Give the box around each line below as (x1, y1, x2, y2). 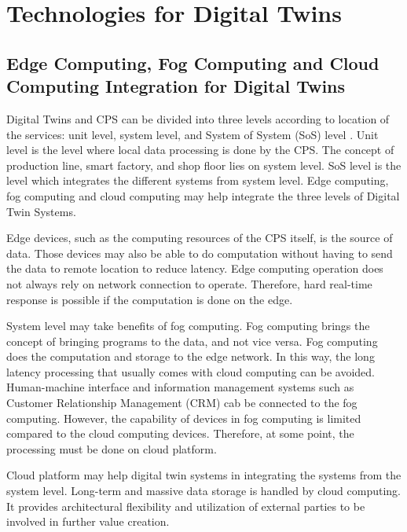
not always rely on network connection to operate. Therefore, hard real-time (6, 275, 372, 292)
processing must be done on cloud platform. (6, 440, 217, 457)
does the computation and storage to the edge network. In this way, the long (6, 348, 375, 365)
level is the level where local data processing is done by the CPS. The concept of (6, 141, 394, 158)
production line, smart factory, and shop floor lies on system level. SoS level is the (6, 156, 401, 173)
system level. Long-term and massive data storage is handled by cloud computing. (6, 482, 401, 499)
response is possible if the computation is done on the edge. (6, 291, 293, 307)
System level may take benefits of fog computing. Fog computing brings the (6, 317, 370, 334)
